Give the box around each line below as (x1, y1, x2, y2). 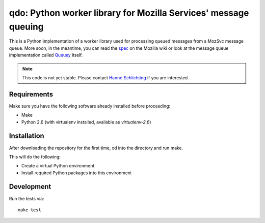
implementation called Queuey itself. (9, 52, 83, 58)
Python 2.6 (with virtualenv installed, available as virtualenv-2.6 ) (21, 119, 152, 125)
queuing (9, 21, 44, 32)
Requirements (9, 90, 53, 98)
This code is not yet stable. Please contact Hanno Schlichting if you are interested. (22, 74, 189, 81)
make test (18, 207, 41, 213)
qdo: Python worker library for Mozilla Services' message (9, 7, 249, 18)
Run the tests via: (9, 195, 44, 201)
